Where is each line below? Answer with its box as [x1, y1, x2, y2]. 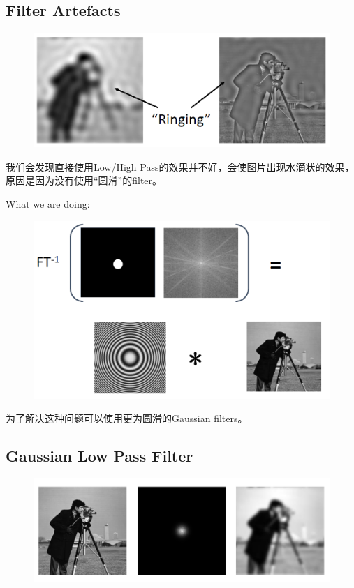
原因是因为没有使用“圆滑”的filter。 [6, 173, 163, 188]
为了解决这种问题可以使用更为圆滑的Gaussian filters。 [6, 411, 248, 425]
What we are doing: [6, 196, 90, 211]
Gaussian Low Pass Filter [6, 445, 193, 467]
